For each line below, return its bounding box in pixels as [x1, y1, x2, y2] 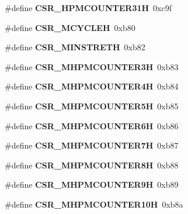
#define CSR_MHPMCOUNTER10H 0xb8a [5, 198, 183, 210]
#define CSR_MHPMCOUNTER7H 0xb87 [5, 139, 179, 151]
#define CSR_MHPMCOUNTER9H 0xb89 [5, 178, 179, 191]
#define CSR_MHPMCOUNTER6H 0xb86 [5, 119, 179, 132]
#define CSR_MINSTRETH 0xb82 [5, 41, 145, 53]
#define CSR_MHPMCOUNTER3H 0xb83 [5, 60, 179, 73]
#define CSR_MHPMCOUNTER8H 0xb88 [5, 158, 179, 171]
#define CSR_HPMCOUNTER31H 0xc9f [5, 2, 172, 13]
